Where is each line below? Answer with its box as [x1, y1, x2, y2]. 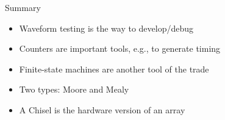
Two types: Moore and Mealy [19, 83, 129, 96]
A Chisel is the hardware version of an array [19, 103, 185, 116]
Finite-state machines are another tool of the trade [19, 62, 209, 75]
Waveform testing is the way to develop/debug [19, 21, 194, 34]
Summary [5, 1, 41, 13]
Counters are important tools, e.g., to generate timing [19, 42, 221, 55]
